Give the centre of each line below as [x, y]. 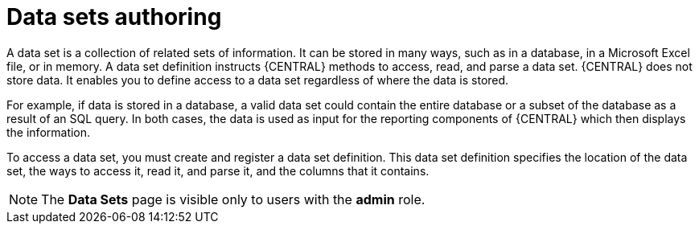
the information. [49, 132]
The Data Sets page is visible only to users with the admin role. [233, 199]
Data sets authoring [114, 17]
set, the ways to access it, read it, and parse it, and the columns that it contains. [218, 170]
